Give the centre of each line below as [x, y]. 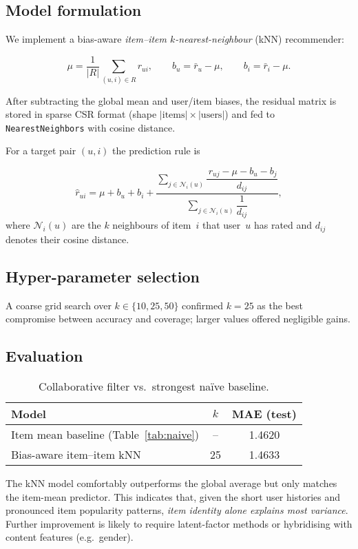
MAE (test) [264, 414]
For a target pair [41, 151]
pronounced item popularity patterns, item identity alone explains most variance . [177, 510]
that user [221, 225]
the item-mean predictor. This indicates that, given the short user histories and [173, 496]
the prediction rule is [156, 151]
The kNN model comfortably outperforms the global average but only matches [171, 483]
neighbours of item [152, 225]
